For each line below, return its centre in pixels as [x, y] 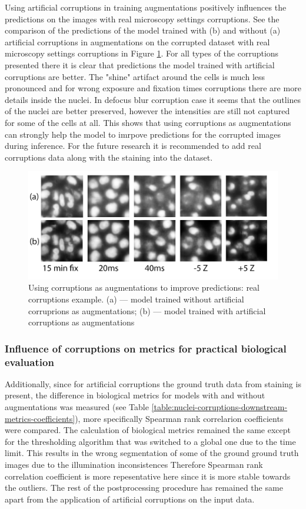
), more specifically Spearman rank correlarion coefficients [179, 418]
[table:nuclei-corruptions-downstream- [219, 407]
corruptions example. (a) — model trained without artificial [136, 299]
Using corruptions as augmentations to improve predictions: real [144, 287]
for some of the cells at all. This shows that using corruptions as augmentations [148, 122]
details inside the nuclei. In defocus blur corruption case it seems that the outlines [153, 99]
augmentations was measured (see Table [77, 407]
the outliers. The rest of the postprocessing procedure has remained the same [144, 488]
